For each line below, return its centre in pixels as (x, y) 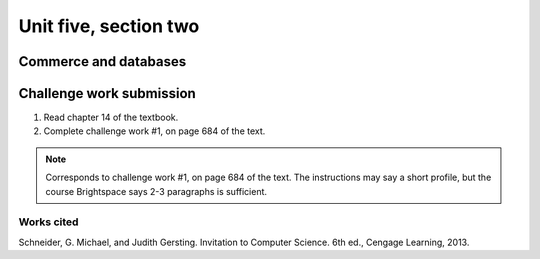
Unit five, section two (109, 26)
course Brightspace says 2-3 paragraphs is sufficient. (156, 191)
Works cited (48, 222)
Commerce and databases (102, 61)
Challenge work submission (107, 93)
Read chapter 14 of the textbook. (111, 117)
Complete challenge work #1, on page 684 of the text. (154, 131)
